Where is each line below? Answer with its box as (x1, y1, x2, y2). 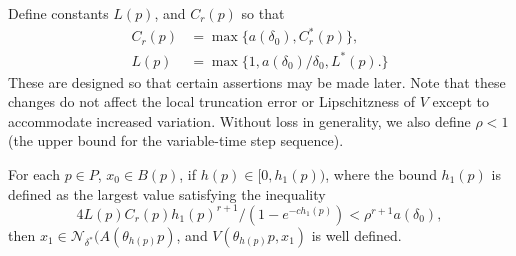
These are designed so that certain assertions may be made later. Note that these (8, 71, 506, 92)
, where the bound (325, 164, 437, 185)
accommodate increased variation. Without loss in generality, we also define (8, 110, 471, 131)
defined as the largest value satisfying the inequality (8, 183, 326, 204)
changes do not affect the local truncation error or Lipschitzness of (8, 91, 416, 112)
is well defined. (311, 224, 402, 245)
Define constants (8, 3, 109, 23)
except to (432, 91, 489, 112)
